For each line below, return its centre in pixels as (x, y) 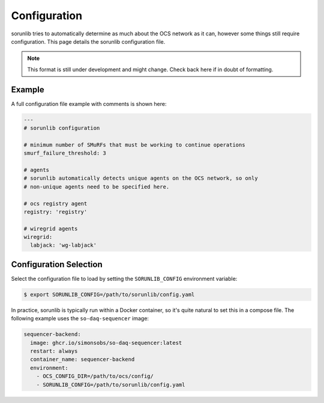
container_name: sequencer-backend (82, 360)
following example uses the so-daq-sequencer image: (80, 319)
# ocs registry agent (55, 203)
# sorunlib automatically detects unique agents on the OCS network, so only (141, 178)
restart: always (54, 351)
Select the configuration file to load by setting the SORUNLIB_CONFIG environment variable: (124, 278)
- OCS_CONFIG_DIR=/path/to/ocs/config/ (95, 376)
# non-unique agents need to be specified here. (97, 187)
